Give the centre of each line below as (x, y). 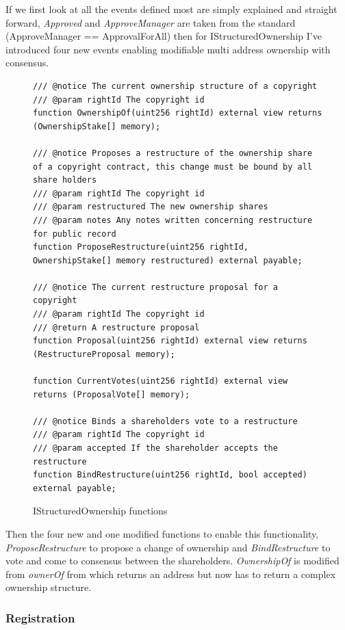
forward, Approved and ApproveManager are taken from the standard (151, 22)
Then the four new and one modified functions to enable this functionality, (162, 533)
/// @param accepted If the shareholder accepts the (155, 448)
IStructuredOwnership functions (100, 511)
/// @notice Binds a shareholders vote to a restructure (165, 421)
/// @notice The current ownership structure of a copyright (175, 86)
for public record (75, 234)
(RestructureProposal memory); (104, 354)
